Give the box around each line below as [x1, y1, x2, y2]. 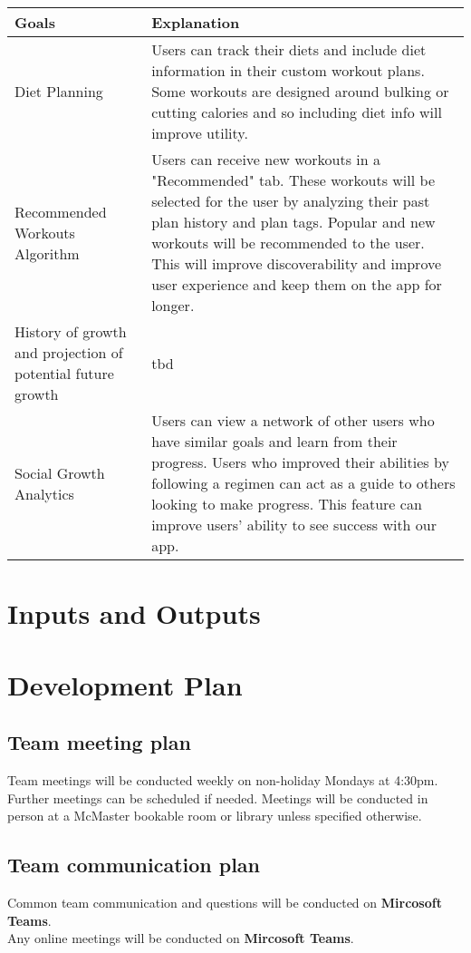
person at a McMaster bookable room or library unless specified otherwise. [7, 806, 422, 825]
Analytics [14, 482, 74, 504]
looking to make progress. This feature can [151, 493, 422, 514]
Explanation [151, 12, 240, 33]
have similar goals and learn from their [151, 431, 398, 452]
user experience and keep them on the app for [151, 274, 442, 295]
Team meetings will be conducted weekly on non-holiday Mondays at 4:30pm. [7, 770, 438, 789]
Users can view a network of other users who [151, 410, 435, 431]
